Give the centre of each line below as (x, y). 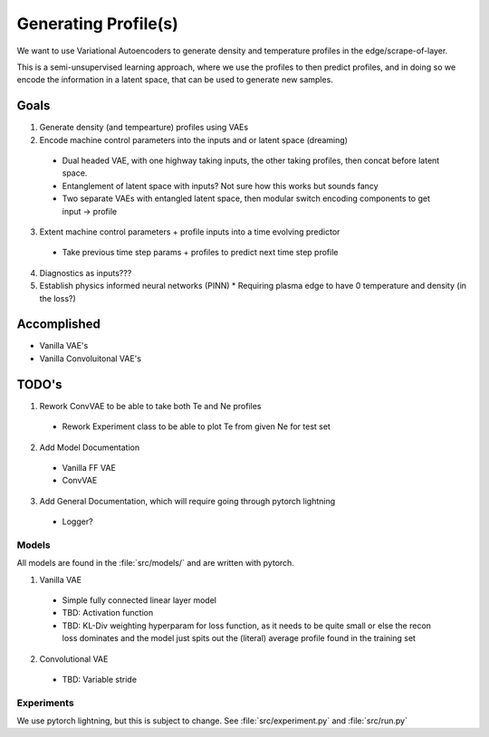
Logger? (78, 522)
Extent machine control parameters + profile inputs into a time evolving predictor (190, 232)
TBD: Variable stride (100, 679)
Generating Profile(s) (97, 24)
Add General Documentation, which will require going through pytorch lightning (187, 501)
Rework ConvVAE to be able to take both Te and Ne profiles (150, 406)
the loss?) (58, 298)
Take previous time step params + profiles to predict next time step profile (200, 253)
